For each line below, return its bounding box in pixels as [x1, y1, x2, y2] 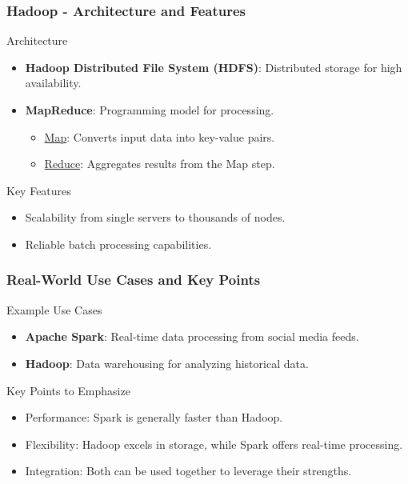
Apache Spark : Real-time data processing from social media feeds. [25, 328, 359, 345]
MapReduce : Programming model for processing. [25, 102, 274, 118]
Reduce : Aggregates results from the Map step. [44, 155, 275, 172]
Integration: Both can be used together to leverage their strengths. [25, 462, 352, 479]
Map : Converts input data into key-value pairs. [44, 128, 275, 145]
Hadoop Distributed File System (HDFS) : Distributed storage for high [25, 58, 402, 75]
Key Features [6, 182, 71, 198]
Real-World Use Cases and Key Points [6, 270, 261, 290]
